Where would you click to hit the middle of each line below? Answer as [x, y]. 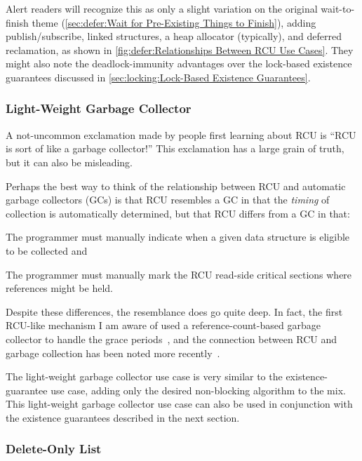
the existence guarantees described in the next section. [123, 417]
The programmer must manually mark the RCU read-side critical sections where [179, 274]
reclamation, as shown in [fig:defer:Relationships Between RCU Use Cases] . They [180, 49]
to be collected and [47, 250]
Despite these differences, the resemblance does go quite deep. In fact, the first [174, 311]
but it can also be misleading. [69, 162]
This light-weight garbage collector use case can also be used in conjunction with [179, 404]
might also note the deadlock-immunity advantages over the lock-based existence [179, 64]
